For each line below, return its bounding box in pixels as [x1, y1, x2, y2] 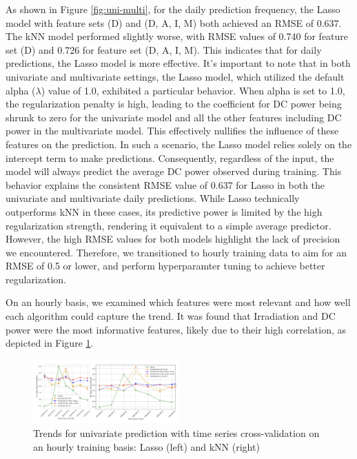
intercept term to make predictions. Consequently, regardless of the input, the [6, 150, 334, 165]
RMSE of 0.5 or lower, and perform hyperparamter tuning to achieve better [6, 258, 325, 273]
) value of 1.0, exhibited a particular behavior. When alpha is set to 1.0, [41, 83, 345, 97]
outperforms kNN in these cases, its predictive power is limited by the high [6, 204, 323, 218]
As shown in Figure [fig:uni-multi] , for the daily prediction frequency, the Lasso [6, 2, 340, 16]
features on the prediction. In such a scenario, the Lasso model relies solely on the [6, 136, 352, 151]
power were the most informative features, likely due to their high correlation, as [6, 322, 346, 336]
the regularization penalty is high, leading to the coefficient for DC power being [6, 96, 342, 111]
